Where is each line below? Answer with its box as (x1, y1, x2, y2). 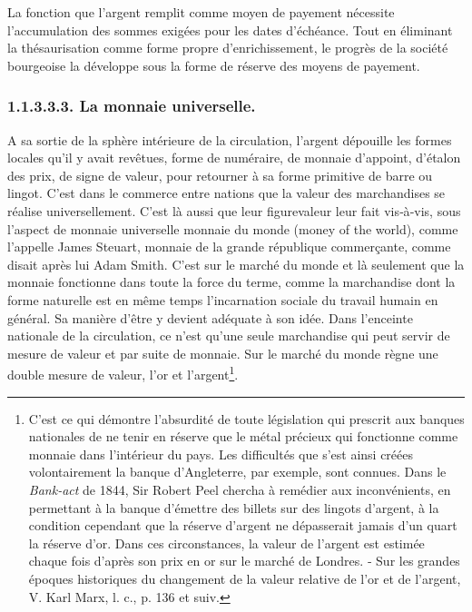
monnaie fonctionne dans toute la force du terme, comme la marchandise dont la (7, 272, 456, 291)
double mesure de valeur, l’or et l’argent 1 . (7, 362, 239, 383)
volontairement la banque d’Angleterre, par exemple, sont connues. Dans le (28, 462, 447, 481)
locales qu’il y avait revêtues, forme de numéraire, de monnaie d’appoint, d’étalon (7, 148, 461, 167)
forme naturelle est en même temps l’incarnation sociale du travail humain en (7, 290, 438, 309)
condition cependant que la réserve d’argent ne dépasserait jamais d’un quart (28, 516, 457, 535)
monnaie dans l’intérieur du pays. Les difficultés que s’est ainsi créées (28, 444, 414, 463)
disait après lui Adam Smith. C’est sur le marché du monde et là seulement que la (7, 254, 465, 273)
